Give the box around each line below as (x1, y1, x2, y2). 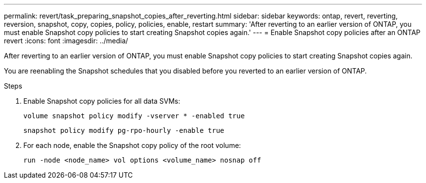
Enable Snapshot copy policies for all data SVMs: (23, 97, 180, 105)
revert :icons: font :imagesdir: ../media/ (4, 37, 128, 45)
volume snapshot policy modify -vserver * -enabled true (23, 112, 245, 120)
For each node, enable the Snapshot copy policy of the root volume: (23, 141, 241, 149)
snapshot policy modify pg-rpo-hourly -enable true (23, 127, 225, 134)
